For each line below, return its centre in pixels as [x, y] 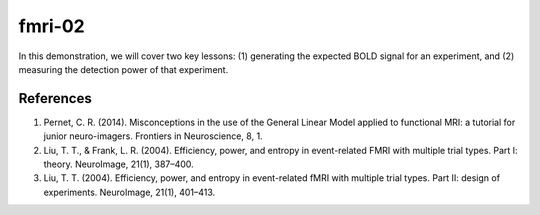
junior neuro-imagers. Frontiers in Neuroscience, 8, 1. [153, 136]
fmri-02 [51, 26]
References [55, 98]
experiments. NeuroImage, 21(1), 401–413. [129, 192]
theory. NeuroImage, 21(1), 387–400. [118, 164]
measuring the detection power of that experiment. [123, 69]
